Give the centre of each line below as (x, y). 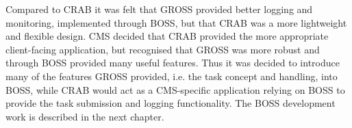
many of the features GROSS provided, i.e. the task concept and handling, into (172, 76)
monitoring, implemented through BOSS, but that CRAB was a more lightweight (176, 22)
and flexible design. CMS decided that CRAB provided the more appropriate (167, 36)
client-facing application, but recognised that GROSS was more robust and (163, 49)
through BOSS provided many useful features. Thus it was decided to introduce (173, 63)
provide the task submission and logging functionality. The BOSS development (171, 103)
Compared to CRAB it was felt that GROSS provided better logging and (159, 9)
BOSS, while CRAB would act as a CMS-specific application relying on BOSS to (175, 89)
